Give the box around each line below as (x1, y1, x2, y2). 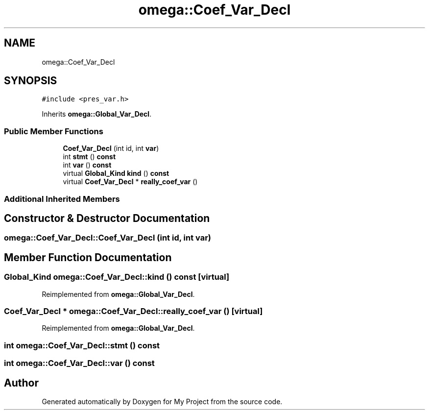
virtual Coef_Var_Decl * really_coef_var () (63, 177, 198, 186)
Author (4, 376, 39, 389)
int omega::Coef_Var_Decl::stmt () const (4, 340, 160, 350)
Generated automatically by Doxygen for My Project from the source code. (42, 397, 283, 406)
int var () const (63, 161, 112, 170)
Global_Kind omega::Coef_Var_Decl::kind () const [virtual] (4, 272, 230, 282)
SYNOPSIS (4, 74, 57, 87)
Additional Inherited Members (4, 194, 120, 204)
